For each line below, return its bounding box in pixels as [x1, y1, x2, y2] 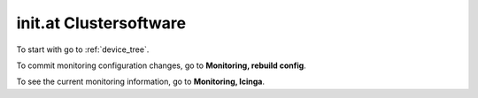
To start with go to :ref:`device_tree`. [16, 44, 150, 55]
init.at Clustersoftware [16, 13, 186, 33]
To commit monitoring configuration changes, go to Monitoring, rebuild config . [16, 60, 307, 71]
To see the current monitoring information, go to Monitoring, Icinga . [16, 76, 266, 87]
